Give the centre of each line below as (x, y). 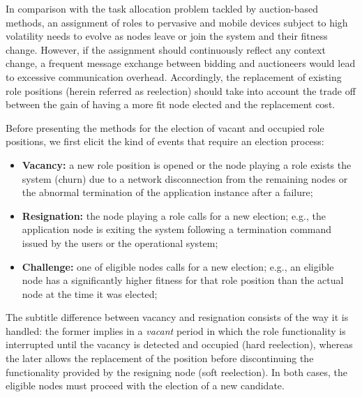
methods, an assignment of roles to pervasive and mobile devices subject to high (177, 22)
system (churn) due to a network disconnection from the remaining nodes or (185, 178)
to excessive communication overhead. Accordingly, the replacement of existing (174, 76)
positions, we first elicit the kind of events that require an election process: (165, 141)
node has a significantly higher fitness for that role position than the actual (183, 280)
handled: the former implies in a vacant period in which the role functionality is (176, 330)
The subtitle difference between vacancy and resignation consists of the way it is (177, 317)
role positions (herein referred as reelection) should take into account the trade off (181, 90)
